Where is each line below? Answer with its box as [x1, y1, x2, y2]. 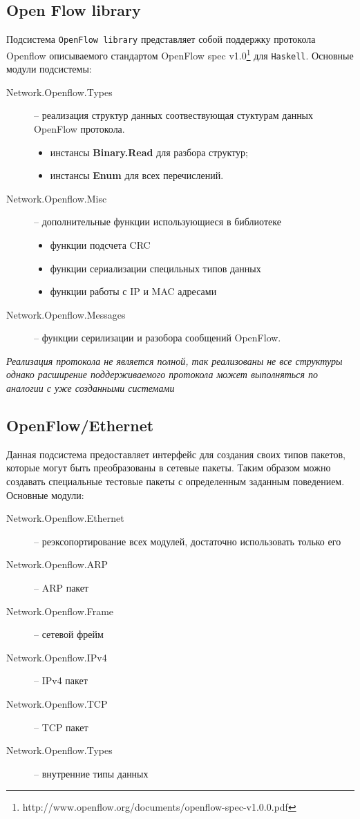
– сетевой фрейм [34, 627, 104, 641]
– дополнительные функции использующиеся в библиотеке [34, 214, 281, 229]
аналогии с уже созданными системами [6, 381, 175, 395]
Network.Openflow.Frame [6, 603, 114, 618]
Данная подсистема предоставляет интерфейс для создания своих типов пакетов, [6, 446, 345, 461]
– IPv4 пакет [34, 673, 88, 688]
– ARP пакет [34, 581, 89, 595]
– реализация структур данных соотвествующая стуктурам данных [34, 108, 314, 122]
